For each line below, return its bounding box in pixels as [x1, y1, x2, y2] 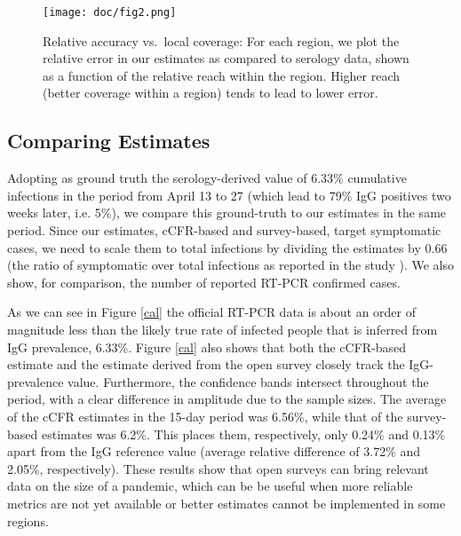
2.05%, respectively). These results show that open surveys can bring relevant [7, 459, 429, 477]
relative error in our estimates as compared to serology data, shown [43, 49, 409, 67]
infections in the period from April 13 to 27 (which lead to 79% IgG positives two [7, 185, 451, 204]
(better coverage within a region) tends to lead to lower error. [43, 83, 378, 102]
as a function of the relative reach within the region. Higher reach [43, 66, 400, 84]
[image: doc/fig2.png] [43, 6, 177, 19]
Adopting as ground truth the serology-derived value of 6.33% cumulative [7, 169, 407, 187]
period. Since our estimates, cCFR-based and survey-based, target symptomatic [7, 221, 441, 240]
